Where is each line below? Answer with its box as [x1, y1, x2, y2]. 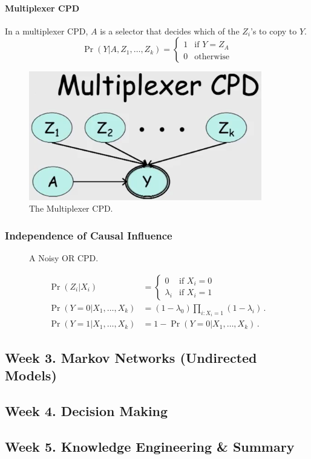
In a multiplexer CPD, [5, 24, 88, 37]
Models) [5, 366, 57, 385]
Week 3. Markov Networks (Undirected [5, 348, 257, 366]
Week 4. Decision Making [5, 401, 168, 420]
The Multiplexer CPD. [29, 202, 113, 215]
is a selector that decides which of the [100, 24, 240, 37]
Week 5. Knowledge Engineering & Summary [5, 437, 295, 455]
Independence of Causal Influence [5, 227, 172, 243]
